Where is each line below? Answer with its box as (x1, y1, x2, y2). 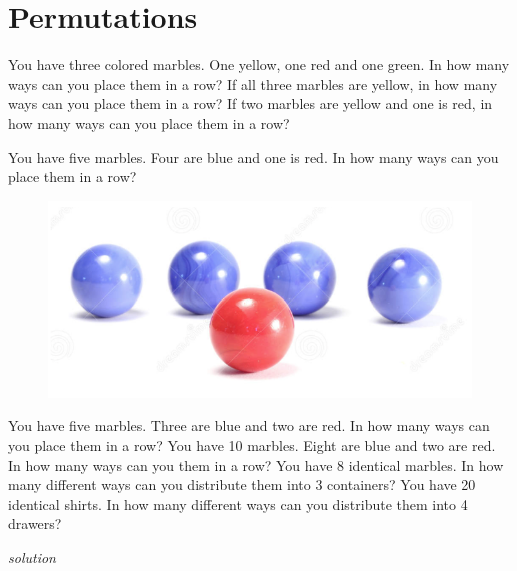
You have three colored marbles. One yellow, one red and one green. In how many (8, 54, 510, 75)
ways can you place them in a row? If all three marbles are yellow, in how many (8, 73, 498, 94)
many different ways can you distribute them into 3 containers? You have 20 (8, 474, 476, 495)
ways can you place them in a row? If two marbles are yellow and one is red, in (8, 93, 493, 114)
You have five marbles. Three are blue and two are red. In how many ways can (8, 415, 490, 436)
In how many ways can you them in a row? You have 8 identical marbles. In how (8, 454, 504, 475)
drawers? (8, 513, 62, 534)
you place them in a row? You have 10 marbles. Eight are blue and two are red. (8, 434, 496, 455)
